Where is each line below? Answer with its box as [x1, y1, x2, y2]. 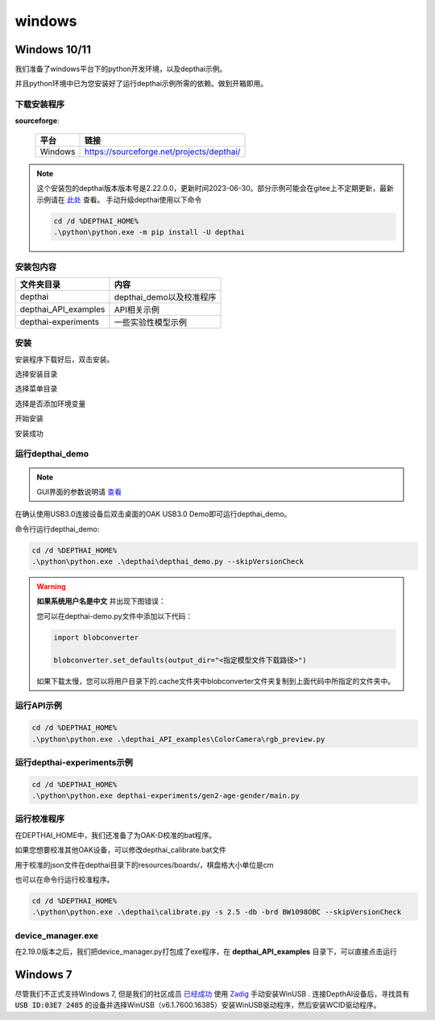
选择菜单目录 [14, 384, 58, 394]
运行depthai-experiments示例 [14, 757, 133, 768]
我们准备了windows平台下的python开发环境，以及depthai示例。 [14, 64, 227, 74]
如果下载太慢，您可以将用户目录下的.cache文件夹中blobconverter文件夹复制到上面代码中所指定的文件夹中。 [36, 676, 395, 686]
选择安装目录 [14, 369, 58, 379]
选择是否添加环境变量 [14, 399, 86, 408]
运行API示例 [14, 700, 62, 711]
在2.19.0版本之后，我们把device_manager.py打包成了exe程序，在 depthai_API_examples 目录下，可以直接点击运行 [14, 947, 398, 956]
